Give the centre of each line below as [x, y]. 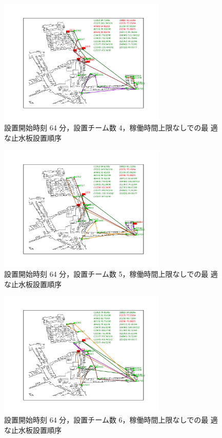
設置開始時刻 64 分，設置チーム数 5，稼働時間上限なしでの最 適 [111, 273]
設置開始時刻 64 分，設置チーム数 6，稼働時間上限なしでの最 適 [111, 420]
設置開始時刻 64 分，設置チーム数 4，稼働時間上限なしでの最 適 [111, 128]
